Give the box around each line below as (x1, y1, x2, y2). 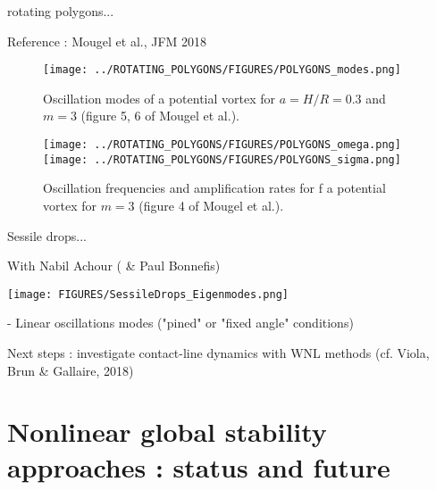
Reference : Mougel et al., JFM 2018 (7, 31, 207, 50)
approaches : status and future (7, 448, 390, 485)
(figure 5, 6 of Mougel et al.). (80, 106, 239, 125)
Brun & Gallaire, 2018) (7, 361, 134, 379)
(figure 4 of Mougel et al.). (138, 195, 284, 214)
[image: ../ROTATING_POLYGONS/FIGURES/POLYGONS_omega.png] (43, 138, 401, 152)
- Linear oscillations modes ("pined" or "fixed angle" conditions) (7, 313, 354, 332)
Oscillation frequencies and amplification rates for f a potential (43, 179, 386, 197)
